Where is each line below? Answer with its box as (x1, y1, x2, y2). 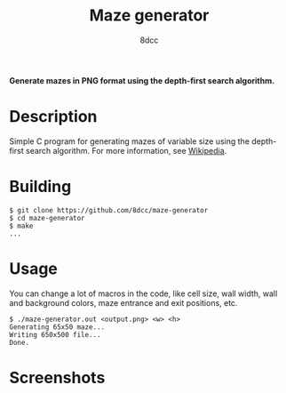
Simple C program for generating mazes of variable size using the (9, 135, 250, 147)
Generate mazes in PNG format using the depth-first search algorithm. (9, 75, 275, 85)
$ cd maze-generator (9, 213, 86, 222)
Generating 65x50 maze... (9, 322, 105, 332)
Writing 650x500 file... (9, 330, 101, 339)
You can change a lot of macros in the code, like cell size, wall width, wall (9, 288, 278, 299)
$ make (9, 221, 34, 230)
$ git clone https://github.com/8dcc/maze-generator (9, 205, 209, 214)
